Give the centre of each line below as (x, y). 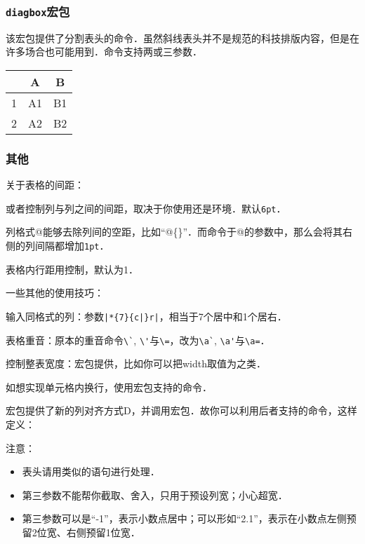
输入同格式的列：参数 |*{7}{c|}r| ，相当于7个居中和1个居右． (146, 316)
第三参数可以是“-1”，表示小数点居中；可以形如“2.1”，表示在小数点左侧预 (189, 518)
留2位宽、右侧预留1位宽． (81, 532)
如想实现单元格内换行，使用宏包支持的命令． (109, 387)
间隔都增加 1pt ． (72, 246)
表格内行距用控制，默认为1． (72, 269)
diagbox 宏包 (38, 11)
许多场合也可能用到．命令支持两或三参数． (104, 52)
